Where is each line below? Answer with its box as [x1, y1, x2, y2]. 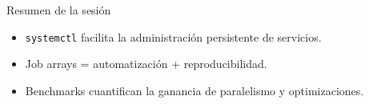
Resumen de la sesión [6, 2, 111, 18]
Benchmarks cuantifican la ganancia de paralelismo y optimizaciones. [25, 82, 364, 98]
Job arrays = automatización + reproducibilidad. [25, 55, 267, 72]
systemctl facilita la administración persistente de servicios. [25, 28, 322, 45]
